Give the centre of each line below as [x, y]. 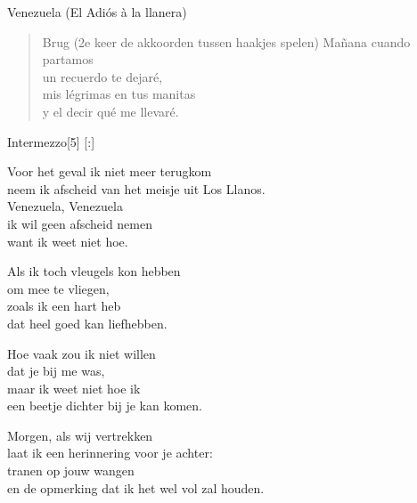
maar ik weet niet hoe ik [74, 388]
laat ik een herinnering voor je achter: [110, 453]
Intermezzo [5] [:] [51, 141]
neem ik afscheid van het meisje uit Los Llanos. [136, 188]
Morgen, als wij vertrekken [80, 435]
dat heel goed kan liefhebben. [87, 323]
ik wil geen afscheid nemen [80, 223]
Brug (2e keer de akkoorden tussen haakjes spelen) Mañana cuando [226, 41]
